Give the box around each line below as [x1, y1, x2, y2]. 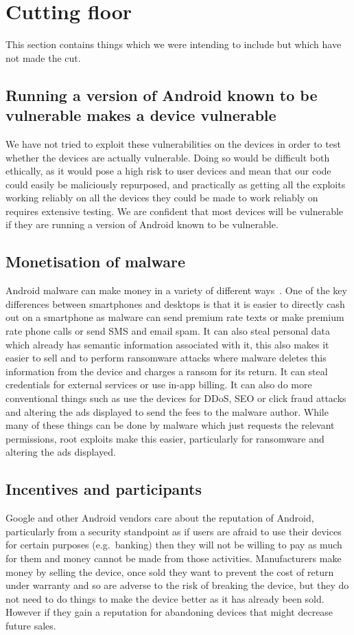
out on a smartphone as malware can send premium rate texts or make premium [5, 310, 344, 324]
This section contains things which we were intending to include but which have [5, 37, 342, 52]
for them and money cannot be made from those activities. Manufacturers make [5, 550, 342, 565]
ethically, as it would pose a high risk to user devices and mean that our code [5, 164, 331, 178]
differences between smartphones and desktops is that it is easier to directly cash [5, 296, 345, 311]
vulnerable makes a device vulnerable [5, 104, 276, 126]
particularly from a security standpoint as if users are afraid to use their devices [5, 524, 342, 538]
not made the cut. [5, 50, 81, 65]
